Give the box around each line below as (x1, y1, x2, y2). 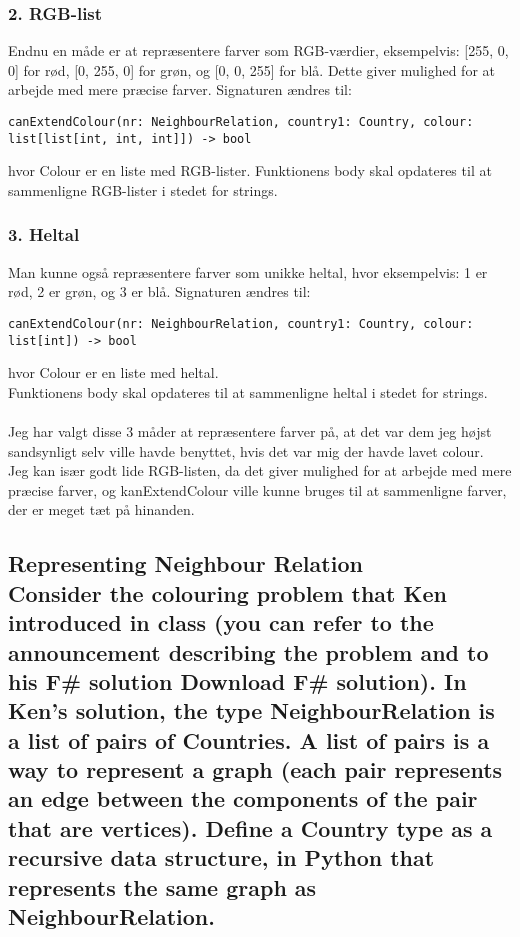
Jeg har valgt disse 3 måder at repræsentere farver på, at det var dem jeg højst (8, 421, 492, 441)
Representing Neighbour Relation (8, 548, 363, 579)
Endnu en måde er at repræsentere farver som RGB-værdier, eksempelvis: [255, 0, (8, 40, 509, 61)
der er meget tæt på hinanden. (8, 499, 195, 520)
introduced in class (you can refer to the (8, 607, 434, 638)
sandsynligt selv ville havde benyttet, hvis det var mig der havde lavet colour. (8, 440, 484, 461)
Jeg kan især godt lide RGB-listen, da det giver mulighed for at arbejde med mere (8, 460, 512, 481)
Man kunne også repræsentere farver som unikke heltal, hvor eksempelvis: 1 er (8, 261, 488, 282)
